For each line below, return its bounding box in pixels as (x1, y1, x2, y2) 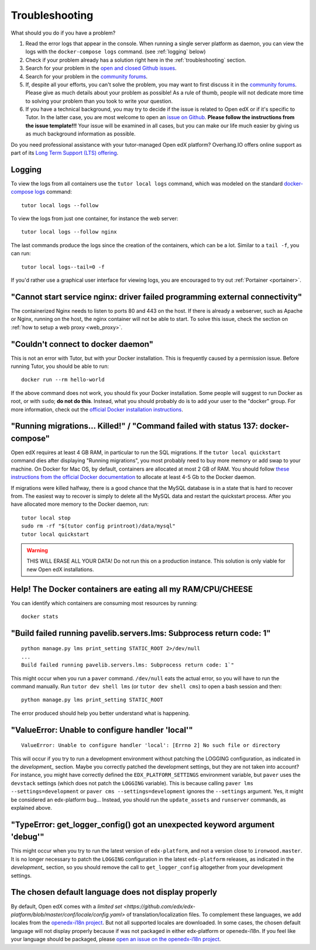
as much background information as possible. (25, 130, 136, 137)
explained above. (11, 804, 52, 811)
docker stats (21, 613, 59, 620)
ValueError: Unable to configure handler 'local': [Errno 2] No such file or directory (21, 742, 281, 749)
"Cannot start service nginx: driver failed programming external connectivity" (11, 292, 303, 302)
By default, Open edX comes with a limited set (11, 902, 122, 910)
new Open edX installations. (26, 566, 94, 573)
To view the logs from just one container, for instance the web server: (11, 215, 178, 222)
